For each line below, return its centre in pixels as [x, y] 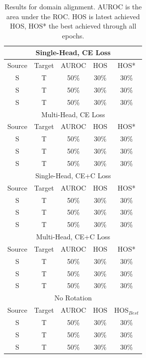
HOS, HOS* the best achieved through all [73, 26]
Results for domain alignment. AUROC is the [73, 6]
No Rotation [73, 298]
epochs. [73, 35]
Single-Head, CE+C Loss [73, 175]
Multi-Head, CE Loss [73, 114]
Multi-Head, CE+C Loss [73, 237]
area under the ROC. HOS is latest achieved [73, 16]
